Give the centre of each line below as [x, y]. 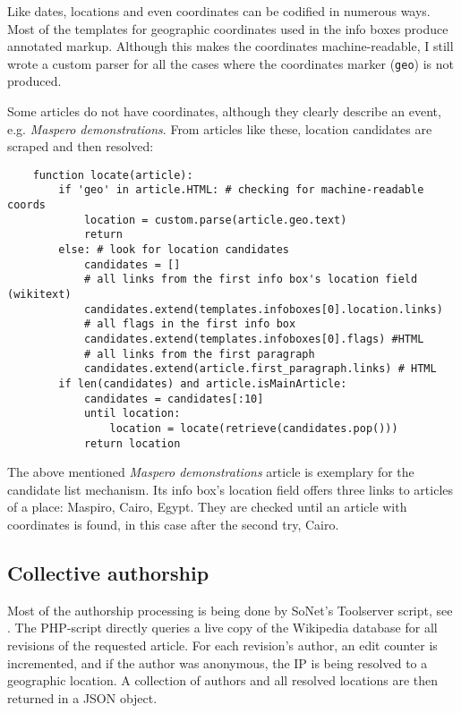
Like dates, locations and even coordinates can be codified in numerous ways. [219, 11]
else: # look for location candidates [174, 250]
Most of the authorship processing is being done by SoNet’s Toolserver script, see [230, 610]
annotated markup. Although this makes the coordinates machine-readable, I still [230, 46]
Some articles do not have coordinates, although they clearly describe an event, [224, 111]
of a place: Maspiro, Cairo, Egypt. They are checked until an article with [207, 507]
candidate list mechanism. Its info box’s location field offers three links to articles [230, 489]
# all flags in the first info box [190, 324]
